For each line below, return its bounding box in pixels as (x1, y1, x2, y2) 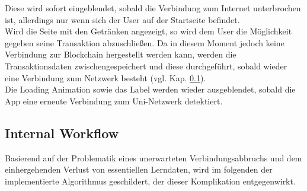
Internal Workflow (5, 123, 119, 142)
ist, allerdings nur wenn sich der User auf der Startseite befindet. (5, 13, 240, 26)
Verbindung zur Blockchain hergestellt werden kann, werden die (5, 48, 236, 61)
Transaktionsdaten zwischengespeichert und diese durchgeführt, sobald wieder (5, 59, 287, 72)
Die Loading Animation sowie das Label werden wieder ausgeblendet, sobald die (5, 83, 296, 95)
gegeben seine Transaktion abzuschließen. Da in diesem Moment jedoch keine (5, 36, 284, 49)
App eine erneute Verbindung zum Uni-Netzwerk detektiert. (5, 94, 223, 107)
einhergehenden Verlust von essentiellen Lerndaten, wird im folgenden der (5, 163, 273, 176)
